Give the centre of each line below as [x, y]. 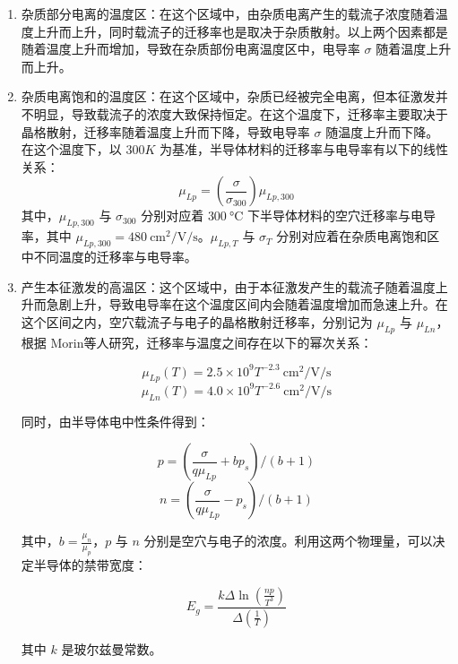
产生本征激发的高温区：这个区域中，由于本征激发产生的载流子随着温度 [228, 286]
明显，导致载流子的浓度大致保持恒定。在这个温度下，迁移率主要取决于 [241, 113]
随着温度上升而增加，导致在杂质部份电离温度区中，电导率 [190, 49]
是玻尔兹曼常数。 [112, 648]
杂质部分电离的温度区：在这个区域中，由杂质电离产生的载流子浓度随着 [228, 13]
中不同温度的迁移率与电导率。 [109, 256]
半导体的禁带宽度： [90, 565]
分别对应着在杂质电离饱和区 [358, 236]
